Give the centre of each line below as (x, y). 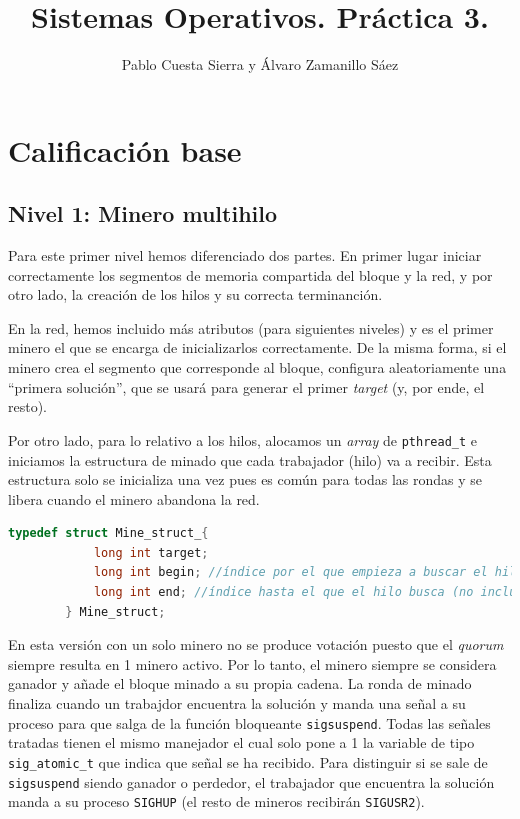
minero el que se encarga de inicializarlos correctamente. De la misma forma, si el (257, 347)
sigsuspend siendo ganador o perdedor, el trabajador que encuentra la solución (251, 781)
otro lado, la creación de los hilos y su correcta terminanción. (195, 294)
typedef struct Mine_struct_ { (108, 533)
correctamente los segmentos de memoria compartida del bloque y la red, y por (250, 274)
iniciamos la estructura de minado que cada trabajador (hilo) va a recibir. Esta (250, 459)
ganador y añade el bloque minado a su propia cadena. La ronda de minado (240, 683)
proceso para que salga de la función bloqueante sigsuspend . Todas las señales (249, 722)
